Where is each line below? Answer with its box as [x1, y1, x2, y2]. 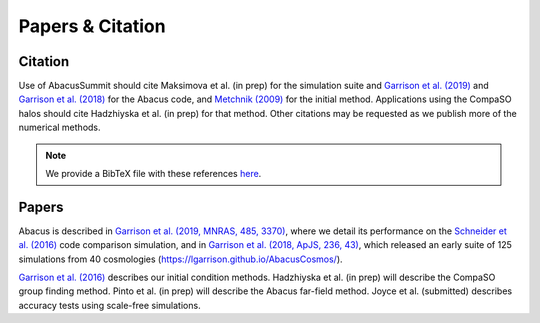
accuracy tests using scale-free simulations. [18, 299, 201, 311]
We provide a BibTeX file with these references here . [45, 168, 262, 180]
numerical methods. [18, 121, 101, 134]
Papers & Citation [18, 15, 166, 37]
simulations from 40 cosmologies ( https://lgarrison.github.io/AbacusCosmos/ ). [18, 253, 344, 265]
